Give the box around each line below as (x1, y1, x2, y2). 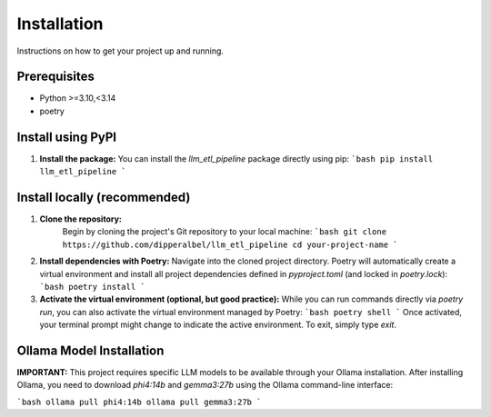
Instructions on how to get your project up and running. (16, 45, 225, 56)
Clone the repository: (39, 213, 122, 224)
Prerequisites (16, 69, 95, 84)
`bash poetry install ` (39, 282, 145, 292)
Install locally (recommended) (16, 189, 191, 204)
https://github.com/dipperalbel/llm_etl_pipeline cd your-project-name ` (62, 239, 399, 250)
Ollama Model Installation (16, 343, 165, 358)
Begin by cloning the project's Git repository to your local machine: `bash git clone (62, 226, 386, 237)
